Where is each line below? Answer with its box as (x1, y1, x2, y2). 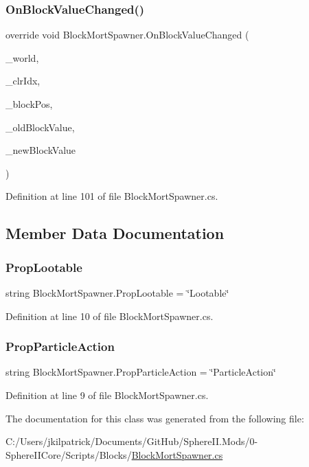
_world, (5, 50, 39, 65)
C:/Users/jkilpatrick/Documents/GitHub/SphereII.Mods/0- (5, 434, 258, 448)
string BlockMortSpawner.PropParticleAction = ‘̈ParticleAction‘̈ (5, 365, 276, 379)
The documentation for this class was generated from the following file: (5, 411, 304, 425)
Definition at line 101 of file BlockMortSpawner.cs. (5, 189, 218, 203)
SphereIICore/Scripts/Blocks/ (5, 447, 132, 462)
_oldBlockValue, (5, 119, 75, 134)
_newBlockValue (5, 143, 76, 157)
